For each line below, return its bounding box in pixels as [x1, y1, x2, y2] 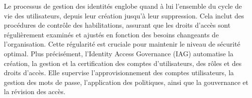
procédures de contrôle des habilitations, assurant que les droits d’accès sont [4, 20, 231, 30]
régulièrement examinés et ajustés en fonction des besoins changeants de [4, 29, 219, 39]
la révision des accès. [4, 86, 66, 97]
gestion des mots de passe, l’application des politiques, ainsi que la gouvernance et [4, 77, 249, 87]
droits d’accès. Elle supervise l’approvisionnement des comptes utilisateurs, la [4, 67, 234, 78]
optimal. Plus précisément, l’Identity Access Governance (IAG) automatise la [4, 48, 234, 58]
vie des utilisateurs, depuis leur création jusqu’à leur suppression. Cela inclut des [4, 10, 244, 20]
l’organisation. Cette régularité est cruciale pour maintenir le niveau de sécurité [4, 39, 240, 49]
